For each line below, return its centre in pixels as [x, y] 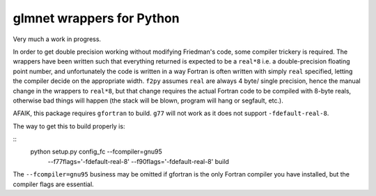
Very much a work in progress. [57, 39]
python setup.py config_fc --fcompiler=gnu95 [96, 152]
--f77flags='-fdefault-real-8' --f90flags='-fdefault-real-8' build [139, 161]
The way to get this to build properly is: [69, 126]
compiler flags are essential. [53, 184]
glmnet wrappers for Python [96, 18]
